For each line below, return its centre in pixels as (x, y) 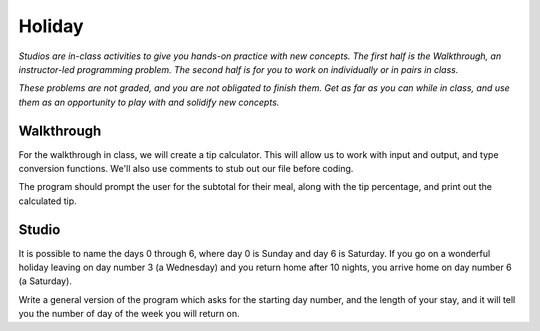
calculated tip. (47, 201)
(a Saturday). (45, 281)
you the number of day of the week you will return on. (129, 314)
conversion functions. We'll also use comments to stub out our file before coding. (186, 169)
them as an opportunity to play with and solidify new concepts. (149, 102)
